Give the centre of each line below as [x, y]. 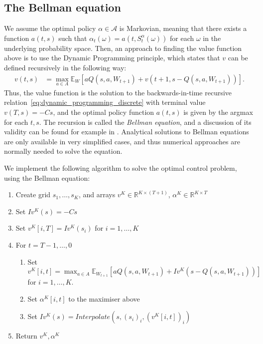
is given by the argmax [218, 112]
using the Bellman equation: [47, 177]
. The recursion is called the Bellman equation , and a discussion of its [145, 122]
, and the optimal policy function [104, 112]
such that [73, 38]
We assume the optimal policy [50, 28]
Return [26, 336]
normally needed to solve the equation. [63, 151]
